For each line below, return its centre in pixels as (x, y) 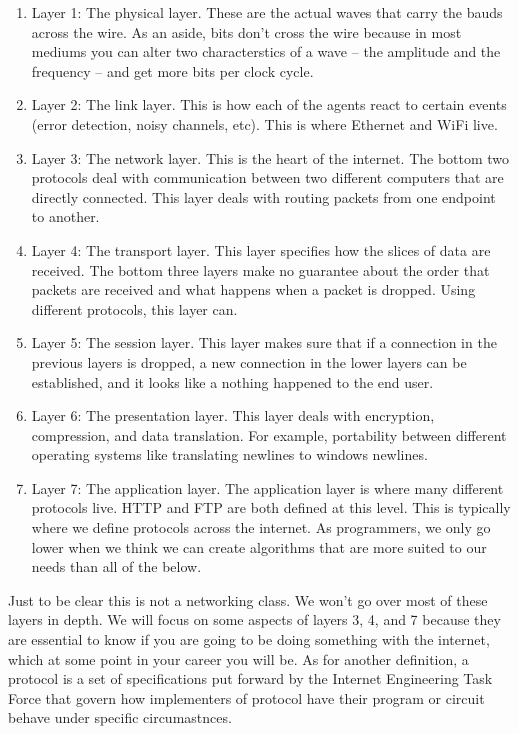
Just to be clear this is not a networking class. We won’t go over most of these (248, 599)
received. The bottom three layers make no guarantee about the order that (260, 269)
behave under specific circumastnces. (120, 717)
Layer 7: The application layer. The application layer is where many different (267, 487)
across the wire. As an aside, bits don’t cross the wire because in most (246, 31)
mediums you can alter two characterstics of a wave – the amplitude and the (266, 51)
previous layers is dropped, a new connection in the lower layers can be (249, 361)
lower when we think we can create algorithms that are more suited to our (259, 546)
